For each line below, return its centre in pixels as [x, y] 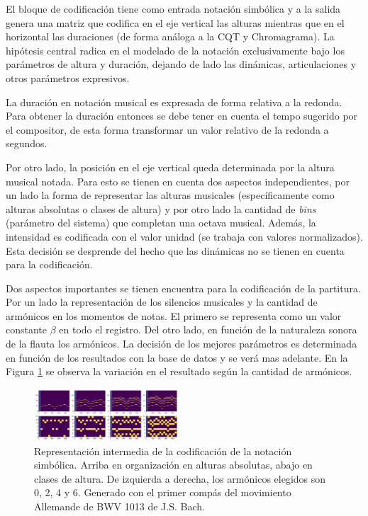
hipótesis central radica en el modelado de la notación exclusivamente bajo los [175, 50]
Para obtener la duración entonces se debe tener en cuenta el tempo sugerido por [182, 116]
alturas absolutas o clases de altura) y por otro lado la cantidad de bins [161, 208]
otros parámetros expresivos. [68, 78]
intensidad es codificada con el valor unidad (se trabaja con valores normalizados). [184, 236]
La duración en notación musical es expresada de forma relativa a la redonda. [174, 102]
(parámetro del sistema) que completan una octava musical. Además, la [161, 223]
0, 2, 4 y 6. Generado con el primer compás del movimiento [163, 492]
